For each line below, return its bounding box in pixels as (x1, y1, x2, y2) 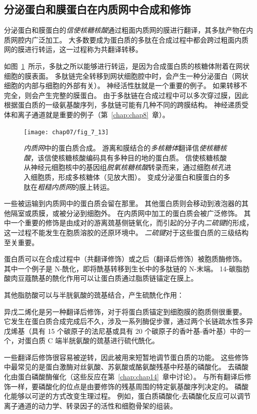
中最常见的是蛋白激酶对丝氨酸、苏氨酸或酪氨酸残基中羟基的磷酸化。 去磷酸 (4, 362, 249, 372)
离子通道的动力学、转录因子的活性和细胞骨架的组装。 (4, 400, 177, 411)
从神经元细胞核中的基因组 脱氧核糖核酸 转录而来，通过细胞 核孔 (24, 162, 224, 172)
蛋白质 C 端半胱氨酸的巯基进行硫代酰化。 (24, 335, 159, 346)
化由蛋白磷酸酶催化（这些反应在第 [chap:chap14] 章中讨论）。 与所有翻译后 (4, 371, 245, 382)
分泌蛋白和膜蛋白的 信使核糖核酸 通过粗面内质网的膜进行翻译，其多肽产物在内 (4, 25, 253, 35)
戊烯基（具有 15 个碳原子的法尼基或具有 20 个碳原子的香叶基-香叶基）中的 (4, 325, 244, 336)
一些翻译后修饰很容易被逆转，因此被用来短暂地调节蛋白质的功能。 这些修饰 (4, 352, 249, 362)
